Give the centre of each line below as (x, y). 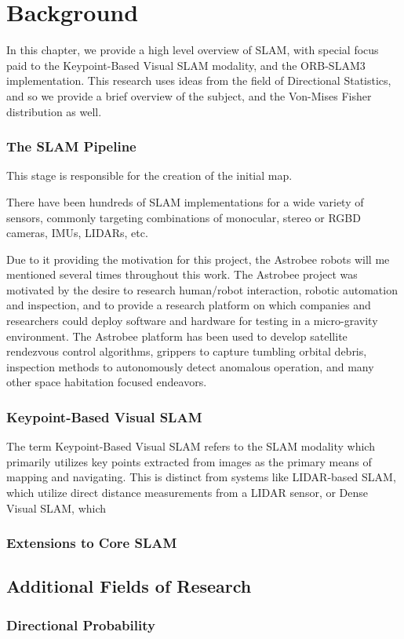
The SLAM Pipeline (71, 146)
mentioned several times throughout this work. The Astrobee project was (182, 274)
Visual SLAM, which (56, 508)
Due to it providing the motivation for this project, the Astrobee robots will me (198, 259)
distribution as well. (54, 111)
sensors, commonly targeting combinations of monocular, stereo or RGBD (184, 217)
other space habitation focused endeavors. (107, 382)
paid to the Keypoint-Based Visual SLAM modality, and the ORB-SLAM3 (186, 65)
